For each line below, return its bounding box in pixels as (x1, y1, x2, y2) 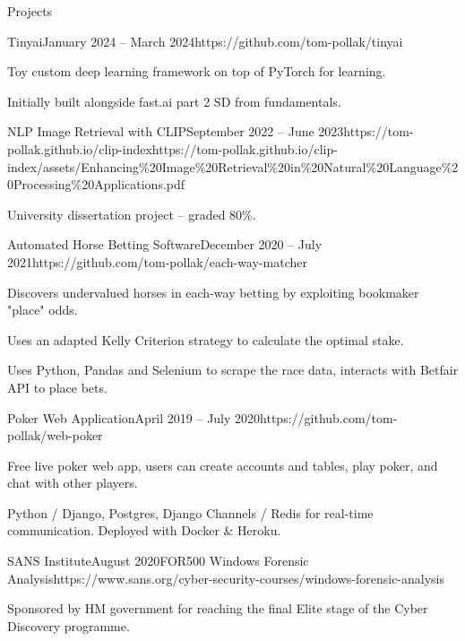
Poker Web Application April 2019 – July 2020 (7, 408, 261, 427)
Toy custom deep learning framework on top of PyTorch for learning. (7, 62, 386, 81)
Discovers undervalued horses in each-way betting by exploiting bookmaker (7, 282, 419, 301)
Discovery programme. (7, 616, 130, 635)
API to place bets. (7, 377, 108, 396)
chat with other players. (7, 473, 138, 492)
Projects (7, 2, 53, 20)
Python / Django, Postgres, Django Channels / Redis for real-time (7, 503, 374, 522)
